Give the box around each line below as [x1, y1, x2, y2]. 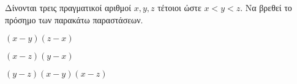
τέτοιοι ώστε [157, 1, 201, 13]
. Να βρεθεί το [240, 1, 292, 13]
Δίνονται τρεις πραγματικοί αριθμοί [5, 1, 131, 13]
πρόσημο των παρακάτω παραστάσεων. [5, 13, 143, 26]
